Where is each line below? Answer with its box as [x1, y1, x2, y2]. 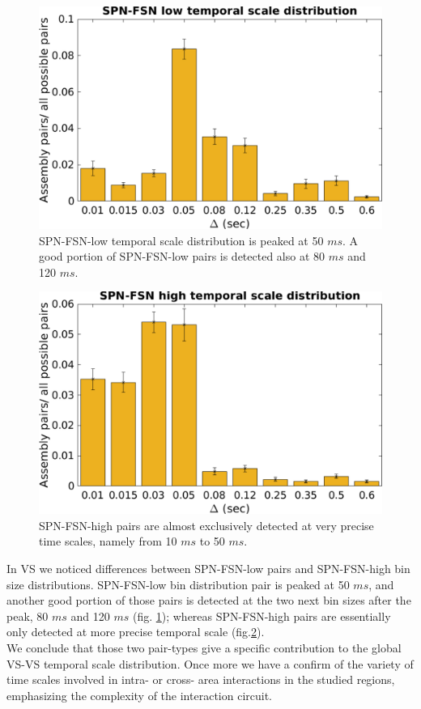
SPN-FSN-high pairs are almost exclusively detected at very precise [39, 516, 374, 533]
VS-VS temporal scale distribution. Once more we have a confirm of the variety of [6, 655, 414, 672]
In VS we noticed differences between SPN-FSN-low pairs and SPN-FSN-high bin [6, 560, 410, 577]
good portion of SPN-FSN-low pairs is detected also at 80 [39, 248, 325, 265]
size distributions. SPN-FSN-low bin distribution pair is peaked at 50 [6, 575, 350, 592]
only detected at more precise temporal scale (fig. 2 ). [6, 623, 265, 640]
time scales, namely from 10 [39, 533, 177, 550]
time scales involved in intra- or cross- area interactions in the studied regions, [6, 671, 395, 688]
